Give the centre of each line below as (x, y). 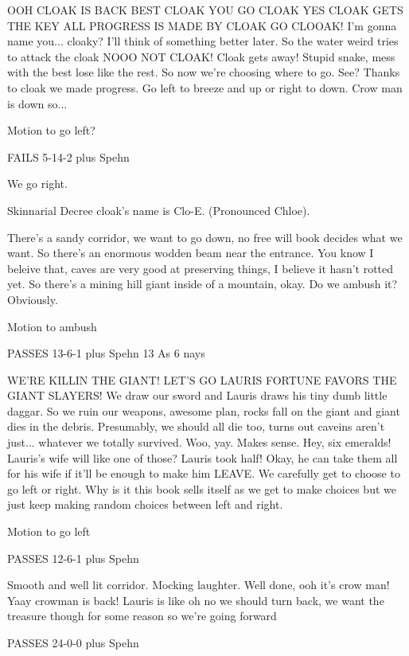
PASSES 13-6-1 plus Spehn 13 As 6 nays (106, 353)
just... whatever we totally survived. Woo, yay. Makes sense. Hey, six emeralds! (199, 442)
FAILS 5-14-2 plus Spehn (68, 156)
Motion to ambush (52, 326)
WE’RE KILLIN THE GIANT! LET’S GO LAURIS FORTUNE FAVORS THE (202, 379)
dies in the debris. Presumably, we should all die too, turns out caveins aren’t (196, 426)
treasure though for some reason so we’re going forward (142, 616)
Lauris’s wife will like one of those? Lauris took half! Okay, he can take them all (203, 457)
